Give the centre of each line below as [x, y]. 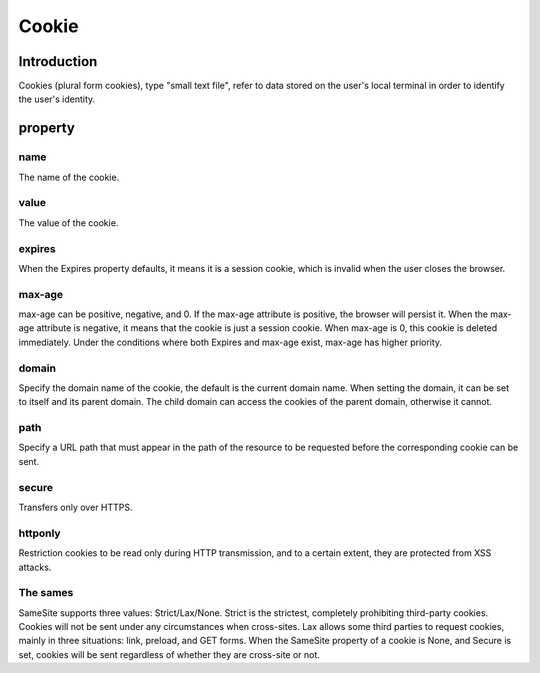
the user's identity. [57, 99]
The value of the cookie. [68, 222]
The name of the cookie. [69, 177]
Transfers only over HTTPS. [76, 507]
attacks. [35, 567]
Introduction [58, 61]
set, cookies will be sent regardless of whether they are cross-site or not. [169, 654]
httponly [39, 533]
